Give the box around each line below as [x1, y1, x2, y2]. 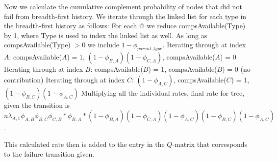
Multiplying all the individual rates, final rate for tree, [81, 87, 245, 98]
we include [87, 40, 119, 50]
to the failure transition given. [4, 148, 95, 159]
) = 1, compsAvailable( [148, 64, 217, 74]
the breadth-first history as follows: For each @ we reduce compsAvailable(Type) [4, 20, 246, 31]
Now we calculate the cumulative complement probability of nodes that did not [4, 1, 242, 11]
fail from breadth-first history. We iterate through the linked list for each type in [4, 11, 247, 21]
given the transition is [4, 100, 70, 110]
